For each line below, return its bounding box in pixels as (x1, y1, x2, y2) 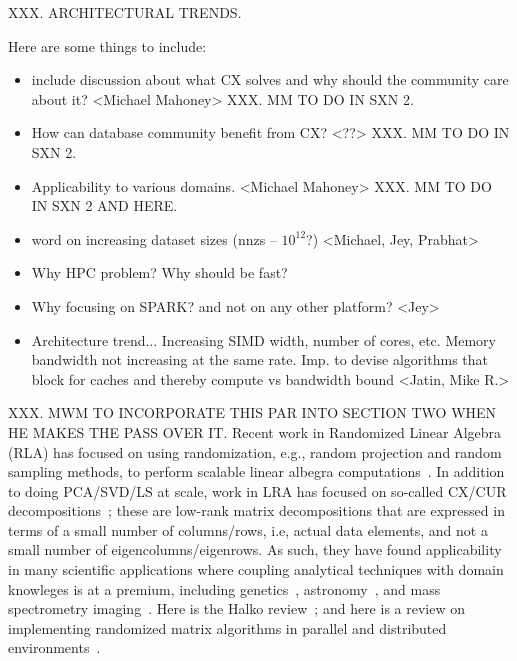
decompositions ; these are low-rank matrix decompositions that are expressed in (8, 500, 505, 521)
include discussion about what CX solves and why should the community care (31, 69, 509, 90)
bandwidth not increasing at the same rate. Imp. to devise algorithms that (31, 349, 488, 370)
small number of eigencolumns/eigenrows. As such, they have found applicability (8, 539, 502, 560)
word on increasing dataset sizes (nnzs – (31, 228, 277, 249)
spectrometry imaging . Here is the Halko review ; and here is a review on (8, 598, 465, 619)
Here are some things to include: (8, 35, 207, 56)
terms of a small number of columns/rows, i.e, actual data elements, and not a (8, 519, 488, 540)
